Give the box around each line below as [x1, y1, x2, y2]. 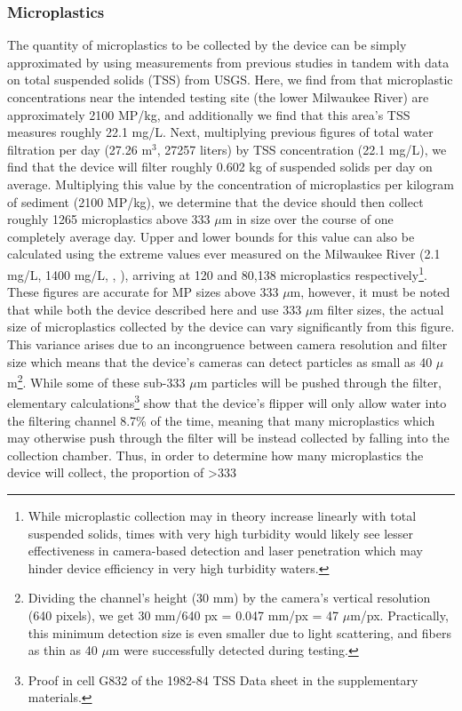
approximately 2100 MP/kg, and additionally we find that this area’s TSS [7, 105, 410, 124]
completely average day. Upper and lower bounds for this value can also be [7, 227, 415, 245]
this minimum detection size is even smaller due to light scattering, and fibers [28, 623, 451, 642]
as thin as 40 [28, 641, 98, 659]
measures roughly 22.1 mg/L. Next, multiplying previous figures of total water [7, 123, 434, 141]
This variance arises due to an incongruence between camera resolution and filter [7, 334, 448, 353]
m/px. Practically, [350, 606, 449, 624]
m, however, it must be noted [290, 283, 450, 301]
